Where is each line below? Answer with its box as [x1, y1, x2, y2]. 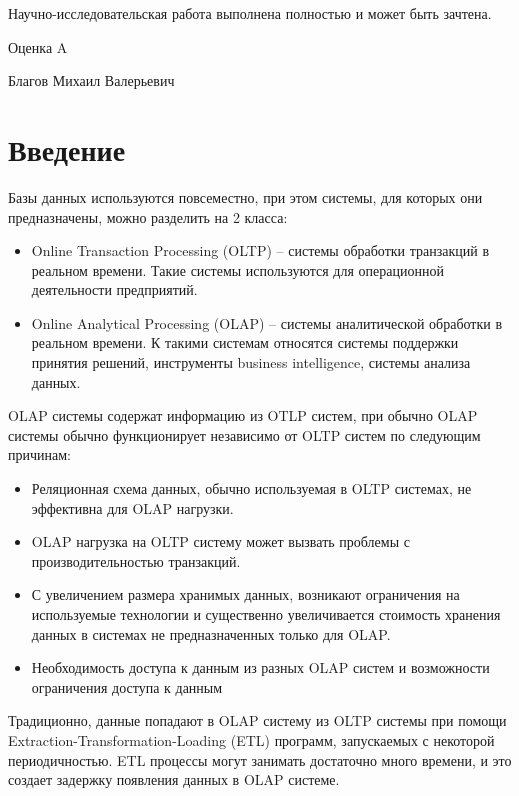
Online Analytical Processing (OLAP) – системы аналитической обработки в [31, 312, 503, 333]
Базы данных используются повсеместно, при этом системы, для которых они [8, 186, 483, 207]
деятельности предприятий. [31, 279, 198, 300]
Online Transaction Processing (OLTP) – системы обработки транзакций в [31, 240, 490, 261]
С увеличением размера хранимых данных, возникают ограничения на [31, 584, 460, 605]
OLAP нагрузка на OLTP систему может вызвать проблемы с [31, 531, 410, 552]
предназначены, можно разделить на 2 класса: [8, 206, 288, 227]
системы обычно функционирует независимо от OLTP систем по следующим [8, 424, 481, 445]
